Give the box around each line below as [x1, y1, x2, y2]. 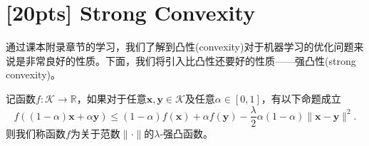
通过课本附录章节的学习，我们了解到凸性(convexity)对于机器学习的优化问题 [6, 39, 354, 54]
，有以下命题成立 [261, 90, 341, 105]
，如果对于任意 [76, 90, 147, 105]
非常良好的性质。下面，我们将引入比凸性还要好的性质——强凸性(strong [25, 53, 356, 68]
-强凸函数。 [160, 125, 214, 140]
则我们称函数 [6, 125, 66, 140]
